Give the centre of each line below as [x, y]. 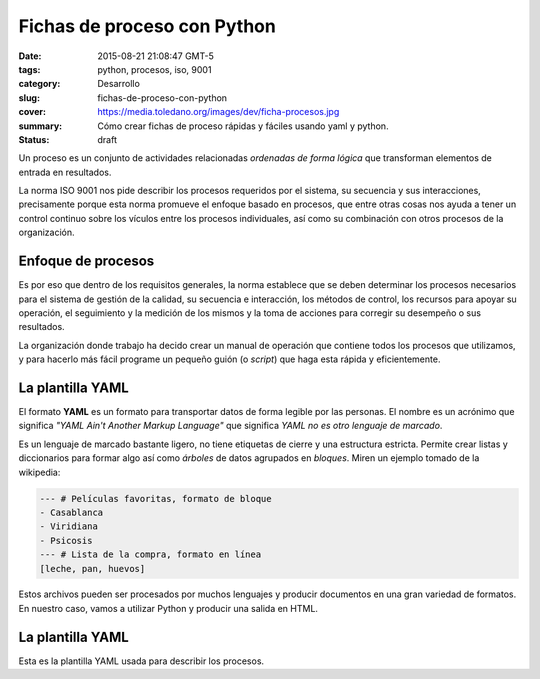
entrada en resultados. [65, 172]
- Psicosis [66, 540]
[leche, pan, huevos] [92, 568]
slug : [29, 97]
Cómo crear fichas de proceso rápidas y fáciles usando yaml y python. [243, 126]
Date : [30, 56]
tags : [29, 69]
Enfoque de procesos [86, 261]
